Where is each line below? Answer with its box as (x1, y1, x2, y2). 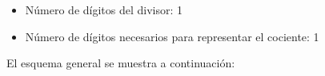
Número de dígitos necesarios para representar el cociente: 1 (25, 28, 319, 44)
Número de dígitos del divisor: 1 (25, 2, 183, 17)
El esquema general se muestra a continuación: (6, 55, 235, 71)
